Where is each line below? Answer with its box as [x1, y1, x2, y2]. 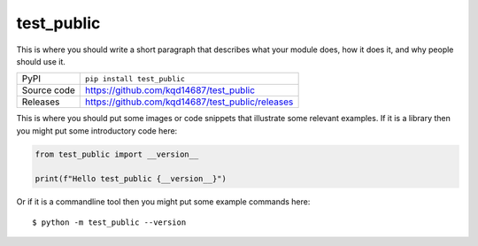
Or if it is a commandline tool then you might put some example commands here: [16, 196, 311, 207]
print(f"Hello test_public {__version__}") [35, 173, 227, 184]
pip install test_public [85, 73, 186, 83]
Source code [21, 84, 75, 96]
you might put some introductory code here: [16, 125, 178, 136]
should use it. [16, 56, 66, 66]
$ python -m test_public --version [32, 217, 187, 227]
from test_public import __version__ [35, 149, 199, 159]
